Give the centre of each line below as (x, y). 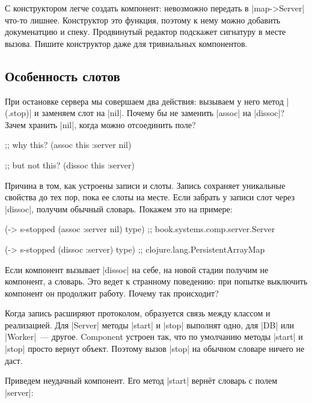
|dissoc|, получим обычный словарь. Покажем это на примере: (119, 208)
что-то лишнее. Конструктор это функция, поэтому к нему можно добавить (143, 20)
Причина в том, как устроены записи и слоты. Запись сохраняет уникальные (145, 185)
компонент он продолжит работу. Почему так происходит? (112, 293)
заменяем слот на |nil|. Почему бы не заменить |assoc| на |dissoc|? (163, 113)
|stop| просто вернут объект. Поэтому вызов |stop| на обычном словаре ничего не (155, 349)
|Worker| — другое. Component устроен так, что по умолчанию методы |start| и (154, 337)
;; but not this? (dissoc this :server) (70, 165)
